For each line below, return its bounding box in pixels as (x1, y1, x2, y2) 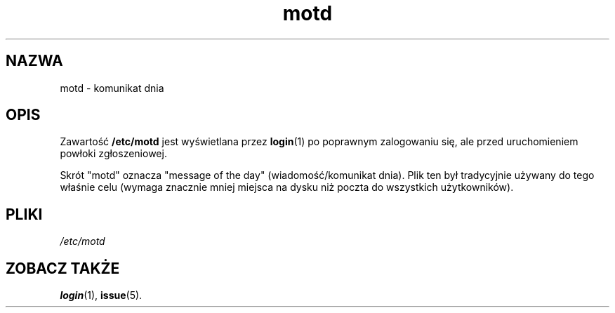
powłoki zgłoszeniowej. (60, 147, 167, 160)
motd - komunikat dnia (60, 81, 164, 94)
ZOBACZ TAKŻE (6, 259, 120, 277)
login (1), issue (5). (60, 289, 143, 302)
